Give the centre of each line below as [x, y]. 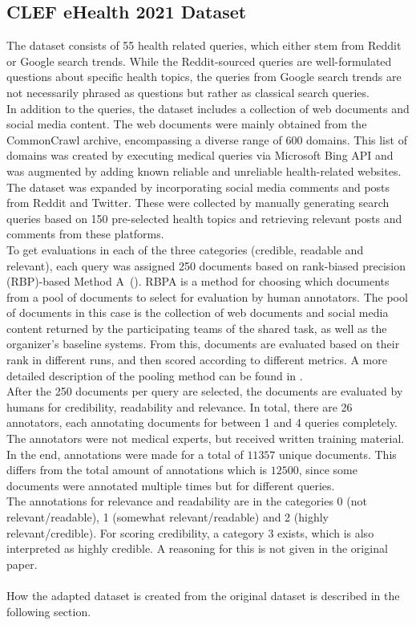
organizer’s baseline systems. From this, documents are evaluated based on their [203, 344]
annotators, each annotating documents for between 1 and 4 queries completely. [202, 422]
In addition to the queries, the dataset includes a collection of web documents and [208, 108]
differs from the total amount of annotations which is [137, 470]
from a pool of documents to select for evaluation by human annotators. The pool [207, 296]
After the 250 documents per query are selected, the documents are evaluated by [205, 391]
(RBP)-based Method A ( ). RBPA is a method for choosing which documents [198, 281]
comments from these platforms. [85, 234]
